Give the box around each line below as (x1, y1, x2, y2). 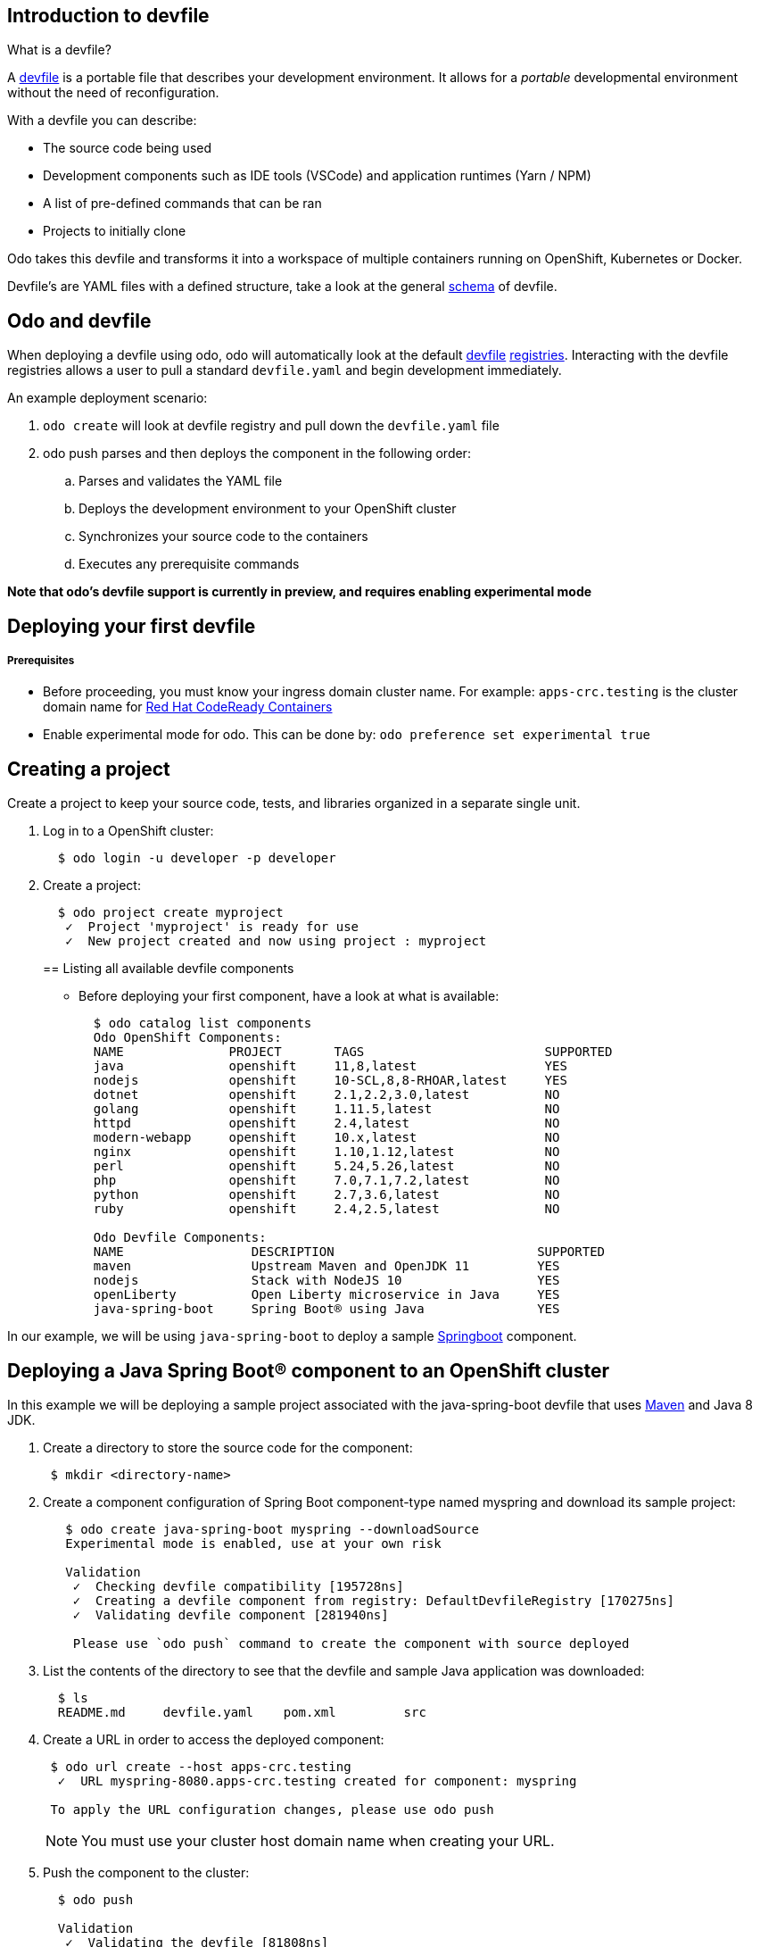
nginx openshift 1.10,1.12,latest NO (93, 1144, 560, 1160)
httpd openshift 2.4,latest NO (93, 1116, 560, 1131)
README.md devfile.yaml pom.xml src (57, 1705, 426, 1720)
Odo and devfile (7, 309, 152, 332)
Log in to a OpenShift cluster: (43, 823, 214, 839)
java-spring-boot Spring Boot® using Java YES (93, 1302, 560, 1317)
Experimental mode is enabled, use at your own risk (65, 1536, 442, 1552)
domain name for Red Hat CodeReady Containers (43, 699, 333, 715)
